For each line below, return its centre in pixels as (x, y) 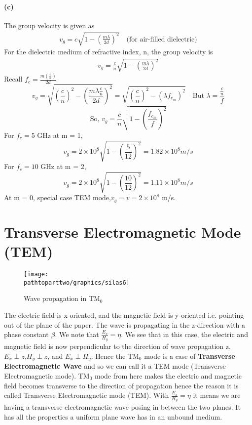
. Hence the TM (115, 356)
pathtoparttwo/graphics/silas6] (77, 282)
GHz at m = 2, (63, 166)
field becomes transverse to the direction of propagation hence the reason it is (121, 385)
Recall (13, 79)
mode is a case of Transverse (190, 356)
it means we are (217, 395)
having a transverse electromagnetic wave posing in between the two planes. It (122, 407)
